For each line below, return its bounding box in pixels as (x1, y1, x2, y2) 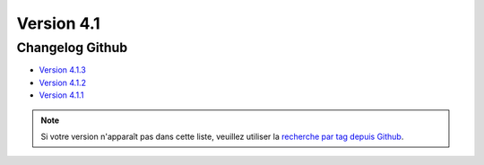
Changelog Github (16, 39, 128, 56)
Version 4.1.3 (39, 65, 87, 75)
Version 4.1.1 (39, 90, 84, 100)
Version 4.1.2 (39, 77, 87, 88)
